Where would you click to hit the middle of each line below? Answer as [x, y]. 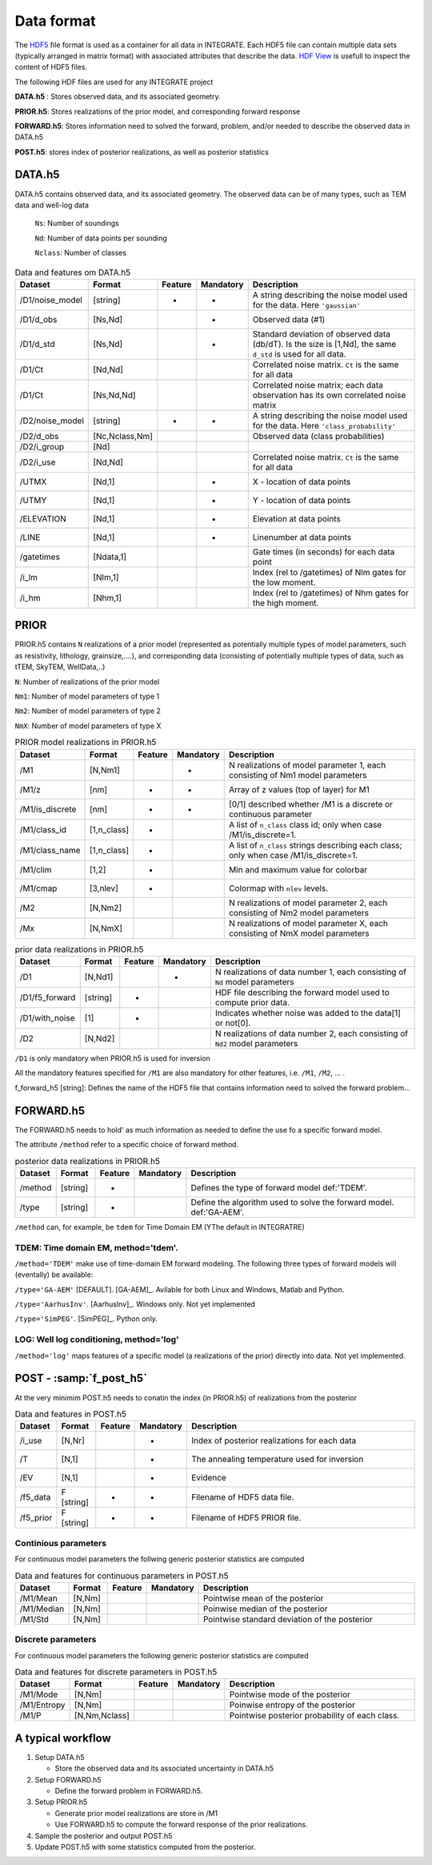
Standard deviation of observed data [322, 334]
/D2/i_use [38, 462]
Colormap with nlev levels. [278, 888]
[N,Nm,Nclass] [102, 1716]
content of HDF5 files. [51, 67]
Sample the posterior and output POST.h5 [104, 1835]
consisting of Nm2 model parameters [299, 912]
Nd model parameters [254, 981]
